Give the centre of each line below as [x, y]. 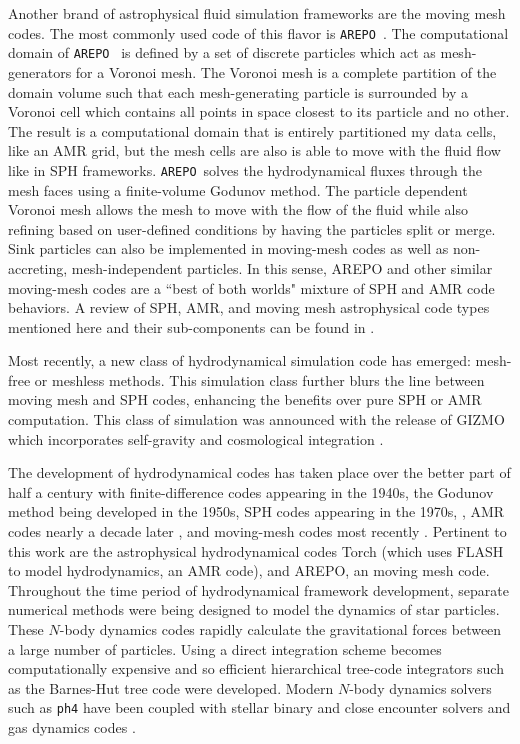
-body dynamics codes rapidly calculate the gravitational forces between [280, 629]
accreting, [38, 267]
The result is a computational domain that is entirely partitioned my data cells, [252, 130]
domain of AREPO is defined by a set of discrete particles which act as [222, 52]
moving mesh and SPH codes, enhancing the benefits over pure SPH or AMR [245, 399]
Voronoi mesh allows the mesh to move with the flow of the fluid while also [238, 209]
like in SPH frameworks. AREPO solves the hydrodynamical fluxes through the [245, 169]
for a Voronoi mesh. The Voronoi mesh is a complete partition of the [286, 71]
